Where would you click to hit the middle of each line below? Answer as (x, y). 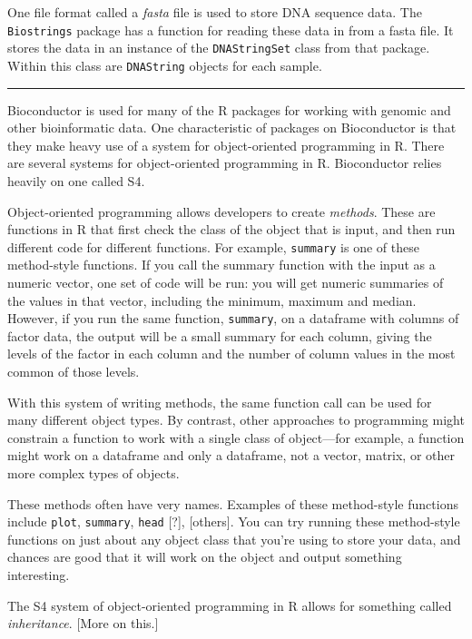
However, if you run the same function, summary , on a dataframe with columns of (233, 318)
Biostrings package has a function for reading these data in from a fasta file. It (231, 29)
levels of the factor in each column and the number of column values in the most (231, 354)
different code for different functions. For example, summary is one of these (213, 246)
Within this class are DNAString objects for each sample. (165, 65)
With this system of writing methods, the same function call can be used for (220, 402)
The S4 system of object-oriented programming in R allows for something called (230, 605)
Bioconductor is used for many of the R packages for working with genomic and (229, 109)
